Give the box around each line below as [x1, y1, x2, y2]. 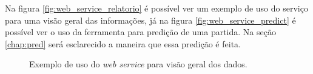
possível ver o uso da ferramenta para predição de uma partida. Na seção [5, 25, 276, 38]
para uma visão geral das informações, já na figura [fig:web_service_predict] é [5, 13, 296, 26]
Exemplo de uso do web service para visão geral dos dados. [29, 58, 247, 70]
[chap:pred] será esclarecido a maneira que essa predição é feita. [5, 37, 241, 50]
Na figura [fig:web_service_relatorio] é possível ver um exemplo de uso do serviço [5, 2, 308, 14]
